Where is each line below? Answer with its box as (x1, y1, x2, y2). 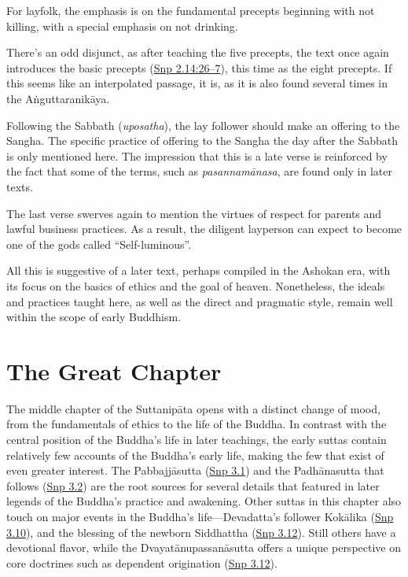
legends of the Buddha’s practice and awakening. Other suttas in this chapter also (6, 493, 402, 509)
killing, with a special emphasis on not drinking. (6, 17, 238, 34)
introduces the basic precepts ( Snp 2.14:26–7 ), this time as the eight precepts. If (6, 59, 392, 76)
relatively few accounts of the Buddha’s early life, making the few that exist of (6, 446, 384, 463)
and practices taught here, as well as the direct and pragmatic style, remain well (6, 293, 393, 309)
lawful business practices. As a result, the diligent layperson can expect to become (6, 220, 402, 237)
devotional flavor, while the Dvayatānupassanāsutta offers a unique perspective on (6, 539, 401, 556)
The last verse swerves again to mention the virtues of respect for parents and (6, 205, 382, 221)
